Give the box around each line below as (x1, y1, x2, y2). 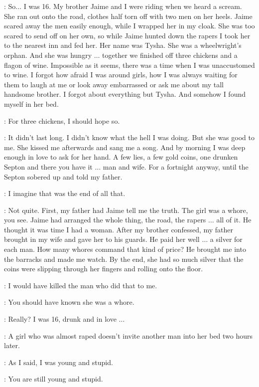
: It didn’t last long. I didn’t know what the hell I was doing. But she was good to (4, 132, 255, 143)
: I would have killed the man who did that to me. (4, 280, 157, 290)
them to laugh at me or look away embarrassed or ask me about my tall (4, 79, 224, 89)
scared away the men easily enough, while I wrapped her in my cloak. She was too (4, 20, 255, 31)
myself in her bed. (4, 98, 59, 109)
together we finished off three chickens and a (102, 49, 238, 60)
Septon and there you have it (4, 161, 93, 172)
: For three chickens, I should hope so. (4, 115, 120, 126)
